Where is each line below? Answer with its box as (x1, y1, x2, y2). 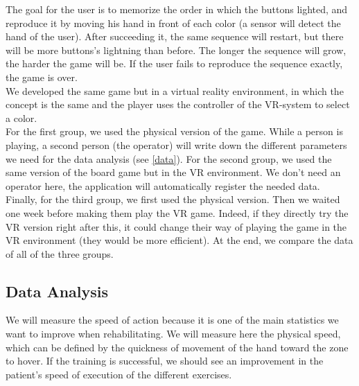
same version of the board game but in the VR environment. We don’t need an (6, 165, 341, 179)
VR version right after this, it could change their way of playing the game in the (6, 219, 347, 234)
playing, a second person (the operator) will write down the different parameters (6, 137, 347, 152)
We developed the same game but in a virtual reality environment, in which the (6, 83, 344, 98)
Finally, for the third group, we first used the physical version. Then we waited (6, 192, 340, 207)
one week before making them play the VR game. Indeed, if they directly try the (6, 205, 349, 220)
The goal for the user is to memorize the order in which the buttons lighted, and (6, 2, 348, 16)
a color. (6, 110, 37, 125)
